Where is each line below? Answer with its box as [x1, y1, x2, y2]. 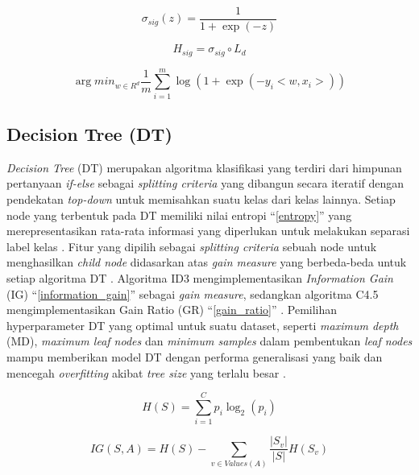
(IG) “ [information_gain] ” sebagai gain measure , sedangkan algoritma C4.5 [6, 285, 379, 302]
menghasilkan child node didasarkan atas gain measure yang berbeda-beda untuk [6, 254, 407, 271]
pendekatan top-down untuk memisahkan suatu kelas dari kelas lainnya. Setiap [6, 191, 396, 208]
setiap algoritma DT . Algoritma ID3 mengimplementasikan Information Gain [6, 270, 393, 286]
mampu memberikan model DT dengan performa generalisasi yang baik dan [6, 348, 383, 365]
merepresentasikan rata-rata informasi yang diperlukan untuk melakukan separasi [6, 222, 410, 239]
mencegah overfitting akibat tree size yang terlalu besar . [6, 364, 286, 381]
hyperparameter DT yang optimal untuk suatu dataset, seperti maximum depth [6, 316, 399, 333]
